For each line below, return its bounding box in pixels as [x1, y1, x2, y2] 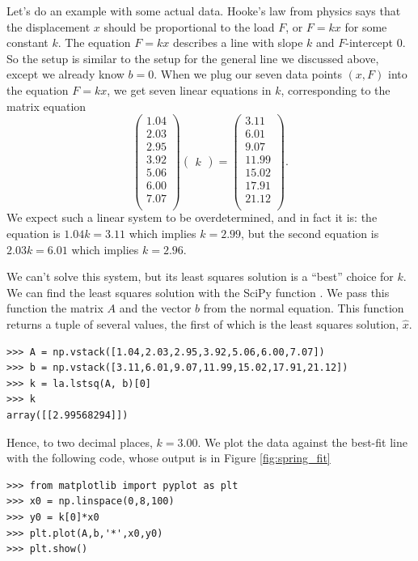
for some [344, 18, 387, 35]
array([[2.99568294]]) [6, 410, 129, 421]
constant [6, 34, 49, 51]
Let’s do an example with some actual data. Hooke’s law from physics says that [6, 2, 401, 19]
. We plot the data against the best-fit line [197, 433, 407, 450]
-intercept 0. [345, 34, 406, 51]
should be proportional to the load [103, 18, 275, 35]
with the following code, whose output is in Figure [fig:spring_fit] [6, 449, 331, 466]
